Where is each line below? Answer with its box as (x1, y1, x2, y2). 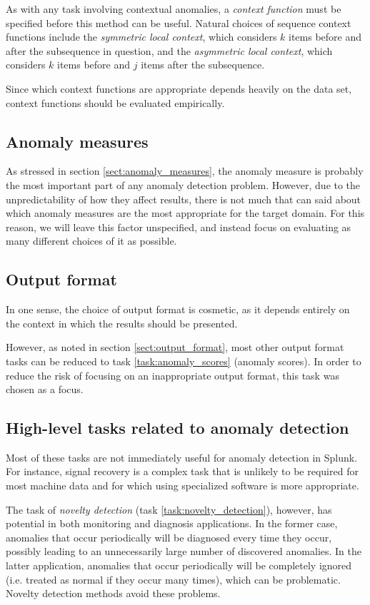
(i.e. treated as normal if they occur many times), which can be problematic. (6, 571, 341, 586)
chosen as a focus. (6, 382, 84, 397)
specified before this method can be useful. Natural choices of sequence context (6, 15, 351, 30)
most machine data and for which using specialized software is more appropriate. (6, 478, 359, 493)
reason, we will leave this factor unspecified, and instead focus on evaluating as (6, 219, 351, 234)
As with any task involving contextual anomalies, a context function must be (6, 1, 341, 16)
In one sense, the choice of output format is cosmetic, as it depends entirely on (6, 302, 350, 317)
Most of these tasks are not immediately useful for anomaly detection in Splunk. (6, 449, 358, 464)
